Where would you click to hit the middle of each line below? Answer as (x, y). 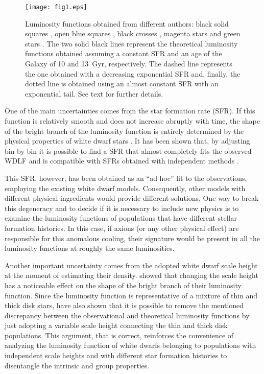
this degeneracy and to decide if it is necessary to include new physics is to (122, 208)
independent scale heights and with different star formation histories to (116, 355)
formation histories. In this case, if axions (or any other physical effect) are (122, 228)
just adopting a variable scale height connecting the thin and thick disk (116, 325)
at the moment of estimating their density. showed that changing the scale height (131, 275)
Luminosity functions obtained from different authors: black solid (127, 23)
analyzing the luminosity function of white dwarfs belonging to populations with (130, 345)
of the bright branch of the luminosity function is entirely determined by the (124, 131)
